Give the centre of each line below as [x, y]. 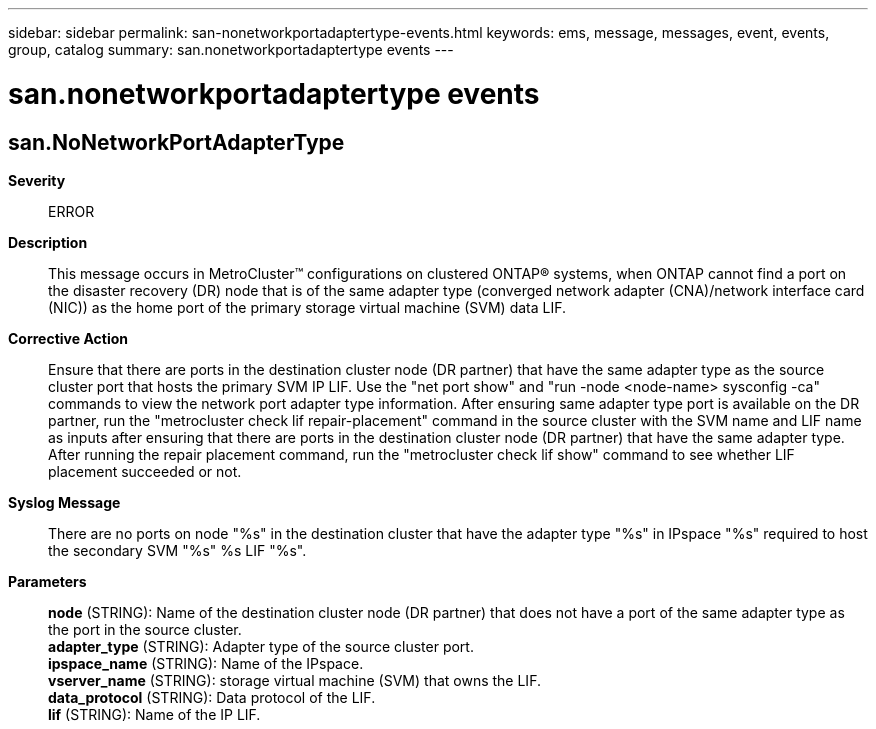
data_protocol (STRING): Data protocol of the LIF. [212, 697]
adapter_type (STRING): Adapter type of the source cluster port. [261, 646]
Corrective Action [68, 338]
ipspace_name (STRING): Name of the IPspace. [206, 663]
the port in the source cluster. [145, 629]
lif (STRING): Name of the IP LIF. [154, 714]
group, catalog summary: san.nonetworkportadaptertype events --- [231, 49]
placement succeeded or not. [145, 471]
